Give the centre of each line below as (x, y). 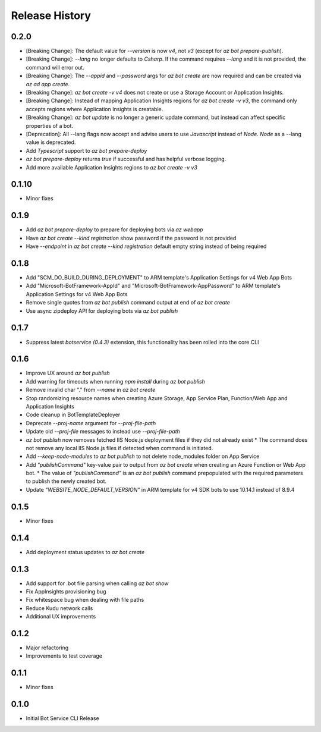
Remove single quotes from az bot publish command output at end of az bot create (128, 303)
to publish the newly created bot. (66, 481)
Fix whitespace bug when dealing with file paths (85, 600)
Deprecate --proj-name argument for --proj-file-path (91, 423)
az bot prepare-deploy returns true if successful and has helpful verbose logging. (126, 159)
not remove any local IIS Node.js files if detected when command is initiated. (119, 448)
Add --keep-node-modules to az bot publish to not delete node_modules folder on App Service (143, 456)
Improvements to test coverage (64, 656)
